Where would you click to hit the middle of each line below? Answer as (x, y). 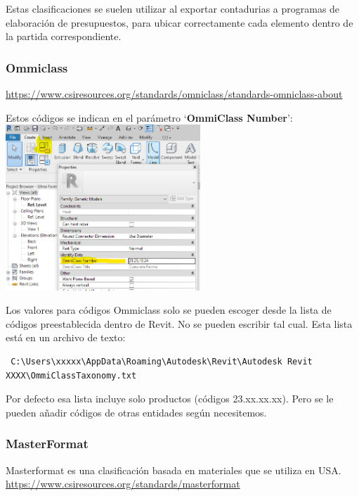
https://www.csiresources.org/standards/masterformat (123, 484)
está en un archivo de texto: (66, 337)
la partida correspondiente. (64, 36)
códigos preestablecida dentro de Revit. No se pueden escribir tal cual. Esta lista (179, 323)
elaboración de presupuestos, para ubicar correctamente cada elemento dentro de (179, 22)
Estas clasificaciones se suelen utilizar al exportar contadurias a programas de (173, 8)
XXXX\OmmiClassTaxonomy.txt (71, 375)
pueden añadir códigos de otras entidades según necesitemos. (136, 412)
